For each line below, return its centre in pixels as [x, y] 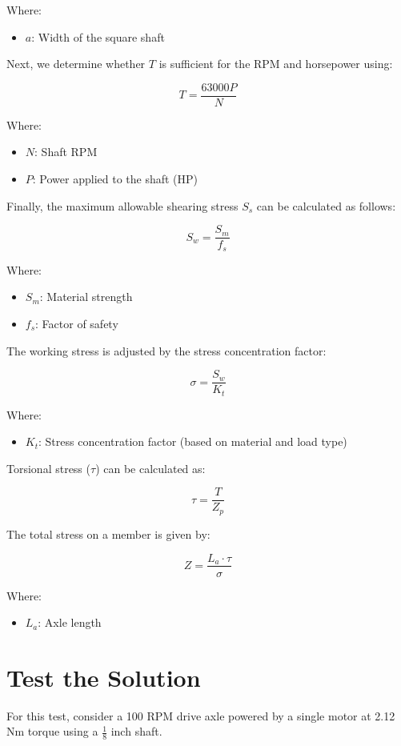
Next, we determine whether [76, 64]
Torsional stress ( [48, 468]
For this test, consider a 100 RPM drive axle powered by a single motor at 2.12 [201, 715]
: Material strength [86, 297]
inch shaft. [136, 731]
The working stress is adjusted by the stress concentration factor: [166, 350]
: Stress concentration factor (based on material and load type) [193, 441]
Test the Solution [104, 677]
